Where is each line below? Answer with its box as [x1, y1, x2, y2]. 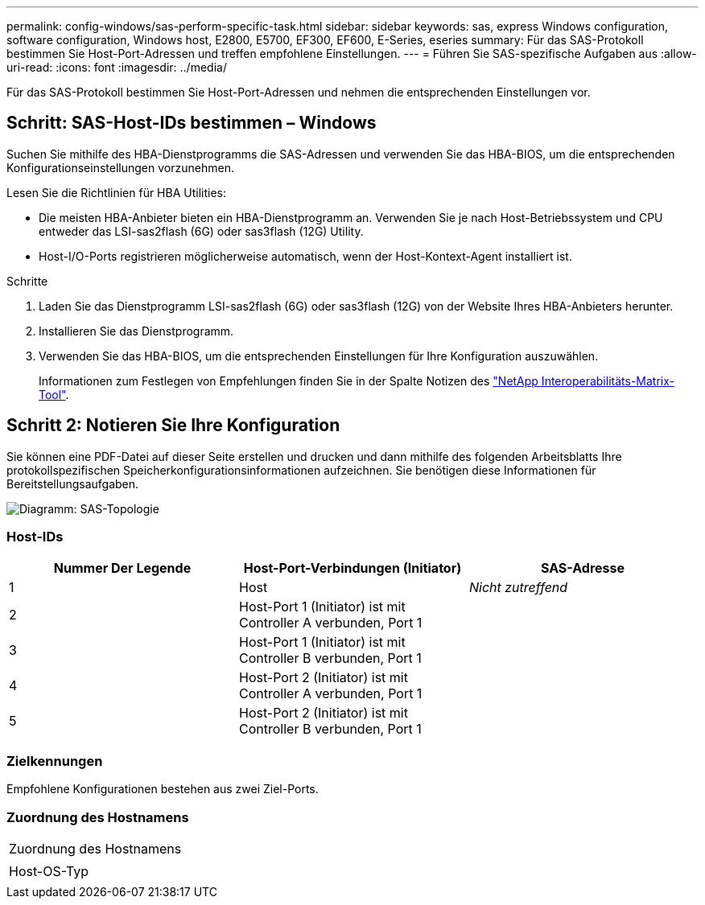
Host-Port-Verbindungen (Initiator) [243, 560, 462, 577]
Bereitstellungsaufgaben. [6, 476, 139, 491]
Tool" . [39, 387, 69, 401]
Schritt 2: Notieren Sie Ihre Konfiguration [6, 415, 340, 436]
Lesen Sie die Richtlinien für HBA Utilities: [6, 185, 226, 200]
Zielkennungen [6, 752, 103, 769]
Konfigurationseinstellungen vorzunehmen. [6, 160, 234, 175]
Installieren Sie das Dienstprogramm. [39, 323, 234, 338]
